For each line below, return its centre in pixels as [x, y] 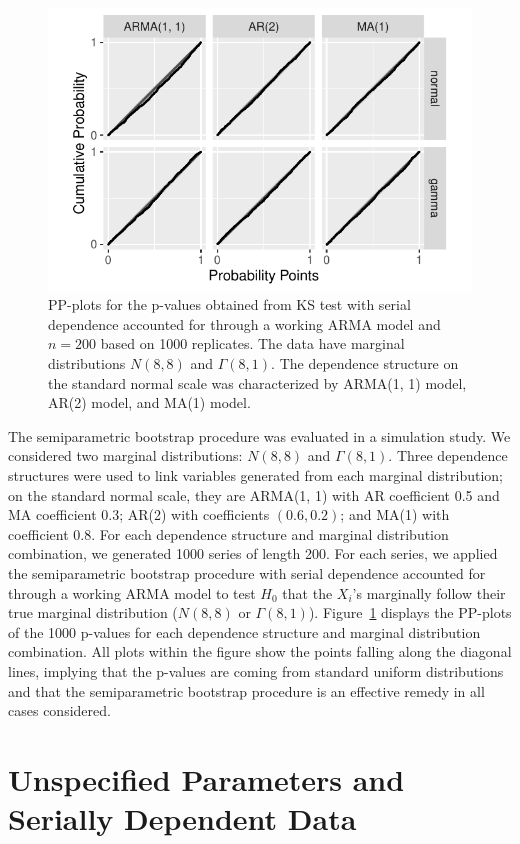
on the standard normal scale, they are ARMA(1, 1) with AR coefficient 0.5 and [254, 494]
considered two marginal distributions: [125, 455]
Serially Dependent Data [182, 818]
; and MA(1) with [395, 514]
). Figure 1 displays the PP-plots [410, 612]
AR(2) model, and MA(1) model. [149, 402]
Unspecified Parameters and [206, 778]
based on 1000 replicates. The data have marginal [252, 343]
